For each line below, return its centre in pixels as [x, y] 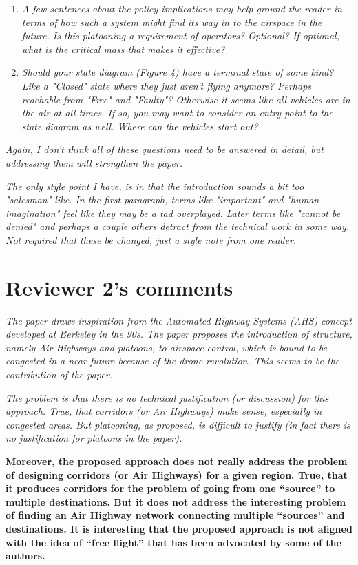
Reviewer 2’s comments [119, 287]
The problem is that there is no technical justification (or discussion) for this [167, 397]
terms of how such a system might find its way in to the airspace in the [172, 22]
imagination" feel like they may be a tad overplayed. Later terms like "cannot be [173, 213]
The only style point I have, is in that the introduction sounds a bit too [155, 186]
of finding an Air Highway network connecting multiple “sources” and [175, 515]
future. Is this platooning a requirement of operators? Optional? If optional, [180, 35]
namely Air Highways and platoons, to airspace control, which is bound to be [167, 347]
